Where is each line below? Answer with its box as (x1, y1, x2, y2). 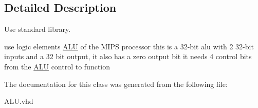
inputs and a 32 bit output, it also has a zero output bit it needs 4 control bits (4, 51, 252, 62)
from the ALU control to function (4, 61, 110, 71)
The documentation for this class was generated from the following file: (4, 78, 228, 89)
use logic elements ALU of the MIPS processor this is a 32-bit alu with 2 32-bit (4, 41, 254, 51)
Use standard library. (4, 24, 71, 34)
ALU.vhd (4, 96, 33, 106)
